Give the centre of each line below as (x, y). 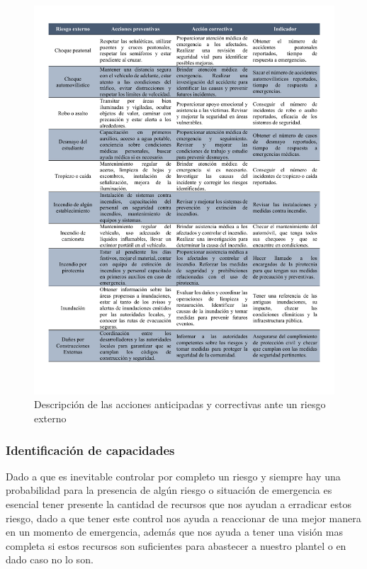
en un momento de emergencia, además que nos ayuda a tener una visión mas (174, 532)
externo (50, 418)
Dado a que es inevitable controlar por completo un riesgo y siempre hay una (173, 476)
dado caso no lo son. (50, 559)
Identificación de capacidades (90, 450)
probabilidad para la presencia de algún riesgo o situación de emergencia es (169, 490)
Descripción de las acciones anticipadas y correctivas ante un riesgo (180, 404)
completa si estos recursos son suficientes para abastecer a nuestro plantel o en (176, 545)
